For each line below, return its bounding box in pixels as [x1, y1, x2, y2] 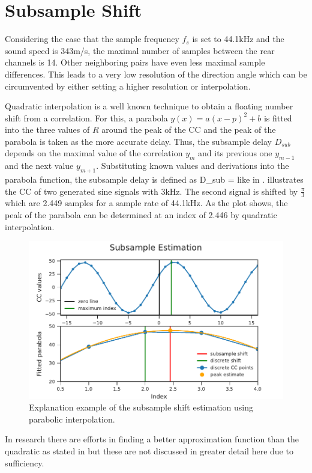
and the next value [5, 159, 74, 172]
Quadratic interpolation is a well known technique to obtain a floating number [5, 100, 293, 112]
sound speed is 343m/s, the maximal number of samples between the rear [5, 44, 275, 56]
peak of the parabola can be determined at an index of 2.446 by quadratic [5, 209, 277, 221]
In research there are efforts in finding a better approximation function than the [5, 433, 299, 445]
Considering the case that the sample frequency [5, 32, 179, 45]
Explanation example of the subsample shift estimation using [29, 401, 253, 413]
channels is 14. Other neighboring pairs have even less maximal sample [5, 56, 265, 69]
